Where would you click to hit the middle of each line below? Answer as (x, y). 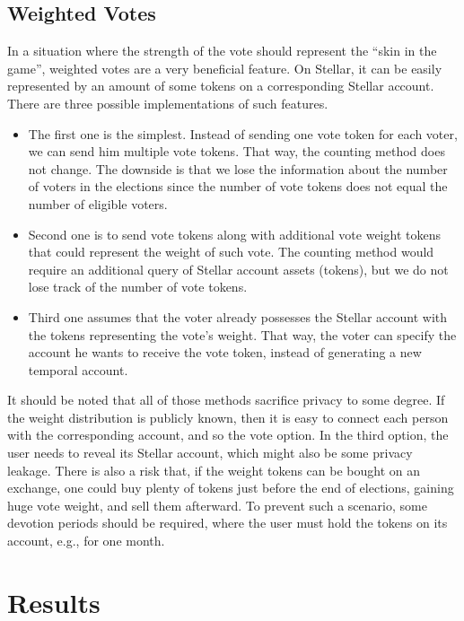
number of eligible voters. (98, 203)
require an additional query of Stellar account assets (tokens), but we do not (238, 269)
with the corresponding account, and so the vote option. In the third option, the (228, 435)
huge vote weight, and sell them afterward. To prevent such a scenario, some (217, 505)
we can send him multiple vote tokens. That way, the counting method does (236, 151)
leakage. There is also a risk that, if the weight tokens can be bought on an (214, 470)
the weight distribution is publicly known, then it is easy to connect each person (228, 417)
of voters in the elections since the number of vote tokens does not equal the (238, 186)
